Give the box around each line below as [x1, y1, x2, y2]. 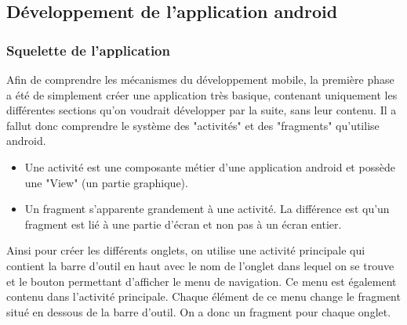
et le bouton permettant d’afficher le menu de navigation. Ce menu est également [6, 273, 397, 289]
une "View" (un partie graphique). [24, 174, 188, 190]
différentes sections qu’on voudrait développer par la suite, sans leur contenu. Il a [6, 102, 397, 118]
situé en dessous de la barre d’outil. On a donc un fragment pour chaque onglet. [6, 303, 391, 320]
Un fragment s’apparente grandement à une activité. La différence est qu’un [24, 200, 390, 217]
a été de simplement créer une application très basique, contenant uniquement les [6, 86, 398, 103]
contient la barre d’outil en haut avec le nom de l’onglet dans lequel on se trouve [6, 257, 394, 273]
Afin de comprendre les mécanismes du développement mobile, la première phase [6, 71, 394, 87]
